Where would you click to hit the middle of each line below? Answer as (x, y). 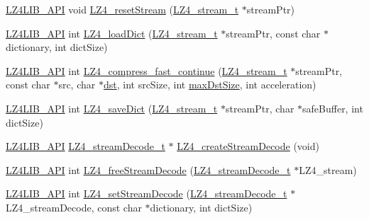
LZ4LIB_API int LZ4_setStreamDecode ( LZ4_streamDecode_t (147, 193)
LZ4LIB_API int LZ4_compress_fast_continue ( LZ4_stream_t (147, 70)
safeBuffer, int (333, 108)
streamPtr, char (260, 108)
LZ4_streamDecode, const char (74, 207)
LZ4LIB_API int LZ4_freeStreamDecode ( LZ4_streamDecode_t (148, 169)
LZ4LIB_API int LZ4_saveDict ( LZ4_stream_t (112, 108)
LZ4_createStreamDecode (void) (248, 146)
